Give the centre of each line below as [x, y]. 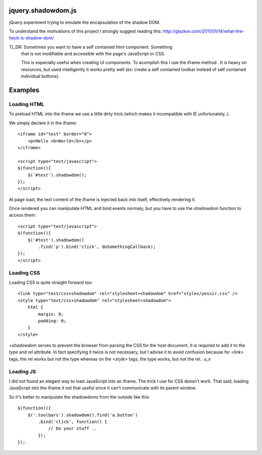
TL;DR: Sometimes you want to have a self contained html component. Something [91, 47]
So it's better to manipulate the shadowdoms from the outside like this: [80, 397]
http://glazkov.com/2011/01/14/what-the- [204, 31]
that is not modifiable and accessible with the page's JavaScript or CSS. [93, 54]
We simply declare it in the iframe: [43, 123]
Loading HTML [27, 105]
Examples [24, 90]
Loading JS [23, 371]
